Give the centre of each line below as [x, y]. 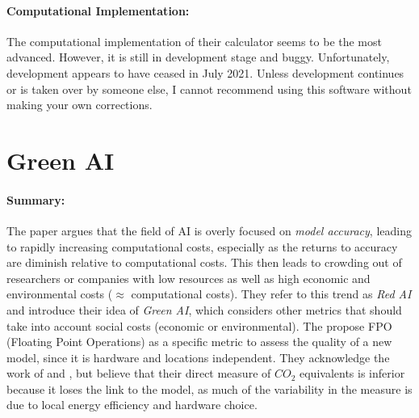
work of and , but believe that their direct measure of [139, 373]
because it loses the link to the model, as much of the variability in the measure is [209, 388]
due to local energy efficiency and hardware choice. [132, 405]
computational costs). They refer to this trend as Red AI [271, 294]
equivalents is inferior [352, 373]
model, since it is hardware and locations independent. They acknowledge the [198, 357]
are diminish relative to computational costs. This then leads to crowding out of [204, 262]
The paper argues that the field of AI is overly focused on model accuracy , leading [209, 230]
